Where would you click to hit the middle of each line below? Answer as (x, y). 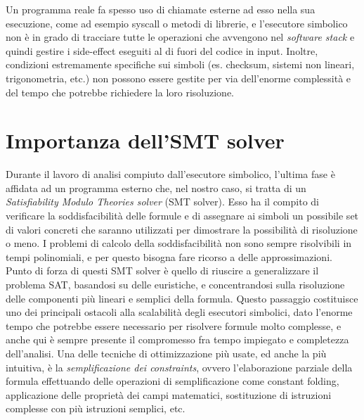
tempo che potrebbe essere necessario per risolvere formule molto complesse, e (174, 325)
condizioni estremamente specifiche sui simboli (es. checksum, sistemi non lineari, (180, 64)
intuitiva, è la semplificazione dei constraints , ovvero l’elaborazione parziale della (179, 367)
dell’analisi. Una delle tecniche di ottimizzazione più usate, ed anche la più (166, 353)
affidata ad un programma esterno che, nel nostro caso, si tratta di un (156, 187)
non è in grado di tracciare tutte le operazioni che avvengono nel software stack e (180, 37)
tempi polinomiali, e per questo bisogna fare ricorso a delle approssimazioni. (169, 256)
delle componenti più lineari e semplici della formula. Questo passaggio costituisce (182, 298)
